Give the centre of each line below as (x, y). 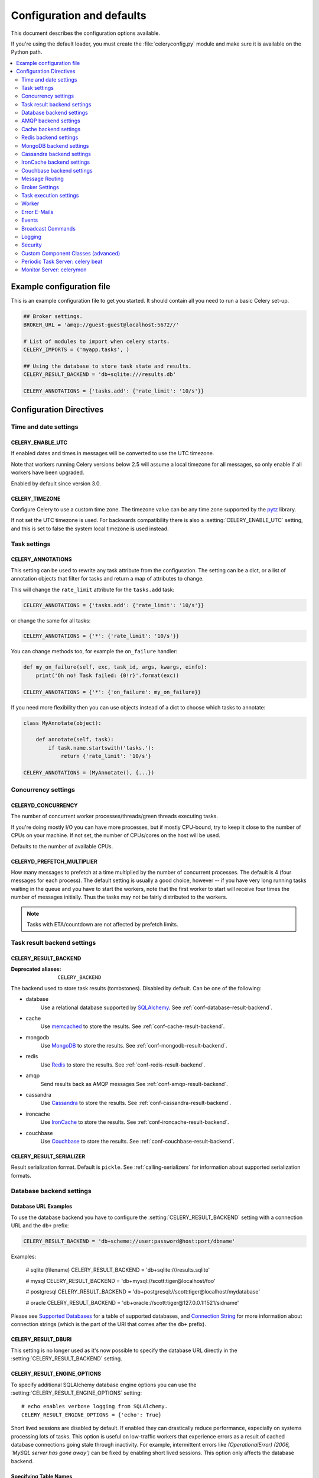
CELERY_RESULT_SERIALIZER (48, 1156)
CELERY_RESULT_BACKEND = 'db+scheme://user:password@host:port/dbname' (129, 1241)
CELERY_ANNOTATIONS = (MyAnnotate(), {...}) (89, 772)
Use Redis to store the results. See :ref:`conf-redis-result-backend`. (123, 1065)
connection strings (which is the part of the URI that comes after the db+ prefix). (109, 1324)
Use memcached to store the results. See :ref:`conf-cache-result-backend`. (133, 1026)
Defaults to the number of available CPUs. (62, 846)
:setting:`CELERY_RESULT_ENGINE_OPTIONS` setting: (77, 1393)
